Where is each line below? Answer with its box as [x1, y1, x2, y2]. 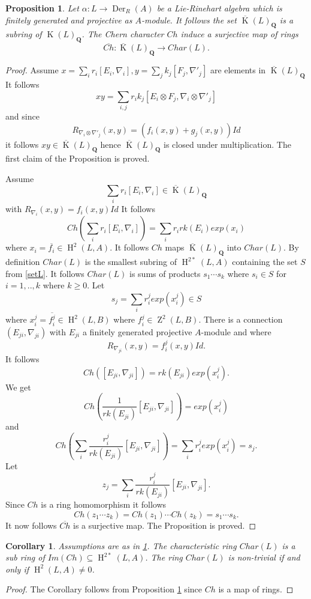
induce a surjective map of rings [180, 28, 298, 40]
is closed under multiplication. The [164, 138, 291, 150]
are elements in [210, 64, 266, 76]
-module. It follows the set [141, 13, 237, 26]
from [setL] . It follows [5, 267, 84, 279]
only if [5, 562, 29, 575]
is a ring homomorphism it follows [41, 498, 167, 511]
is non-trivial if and [228, 551, 300, 564]
